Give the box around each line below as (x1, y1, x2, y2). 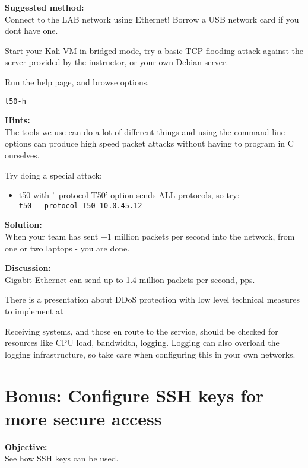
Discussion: (5, 262, 51, 274)
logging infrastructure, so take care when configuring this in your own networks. (5, 348, 296, 360)
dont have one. (5, 24, 58, 37)
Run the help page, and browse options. (5, 75, 150, 88)
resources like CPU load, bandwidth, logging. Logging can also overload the (5, 336, 280, 349)
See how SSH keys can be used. (5, 452, 119, 464)
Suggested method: (5, 1, 84, 13)
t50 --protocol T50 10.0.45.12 (18, 201, 142, 210)
